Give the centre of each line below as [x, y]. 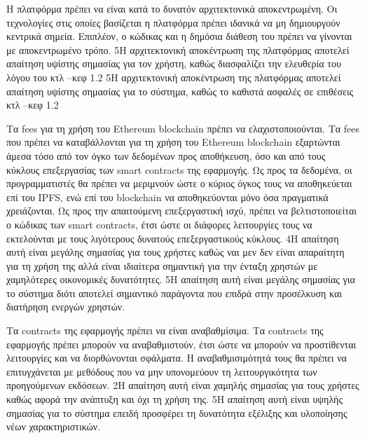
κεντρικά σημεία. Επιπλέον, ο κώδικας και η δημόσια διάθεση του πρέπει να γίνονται [179, 36]
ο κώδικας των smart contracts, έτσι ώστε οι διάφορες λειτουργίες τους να [159, 224]
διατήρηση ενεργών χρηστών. [66, 307]
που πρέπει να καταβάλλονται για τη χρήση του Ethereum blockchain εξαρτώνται [173, 142]
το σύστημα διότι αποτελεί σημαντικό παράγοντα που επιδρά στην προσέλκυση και [174, 293]
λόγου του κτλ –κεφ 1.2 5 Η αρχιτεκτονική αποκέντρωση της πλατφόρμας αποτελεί [174, 77]
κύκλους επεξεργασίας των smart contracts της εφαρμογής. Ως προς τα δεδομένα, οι [179, 169]
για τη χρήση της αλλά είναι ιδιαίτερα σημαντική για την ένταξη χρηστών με [162, 265]
